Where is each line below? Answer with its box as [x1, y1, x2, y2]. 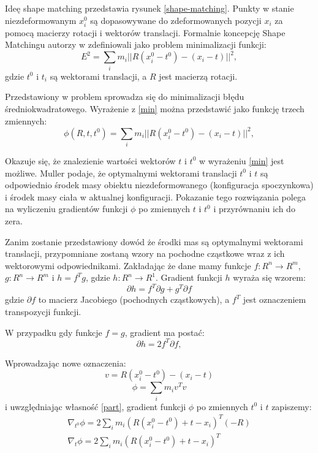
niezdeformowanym [5, 13, 77, 26]
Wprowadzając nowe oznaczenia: [5, 356, 126, 369]
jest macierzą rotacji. [159, 69, 238, 82]
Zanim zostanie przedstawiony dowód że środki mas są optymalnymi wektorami [5, 235, 303, 248]
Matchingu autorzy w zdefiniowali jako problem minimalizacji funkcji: [5, 38, 267, 51]
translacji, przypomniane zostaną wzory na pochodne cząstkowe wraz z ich [5, 247, 285, 260]
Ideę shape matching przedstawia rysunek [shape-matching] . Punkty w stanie [5, 2, 294, 14]
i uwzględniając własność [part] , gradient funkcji [5, 400, 186, 413]
